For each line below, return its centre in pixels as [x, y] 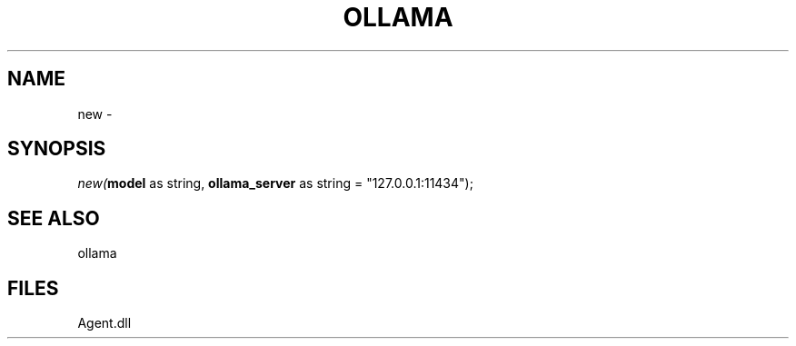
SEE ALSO [54, 218]
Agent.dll [104, 323]
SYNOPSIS [57, 149]
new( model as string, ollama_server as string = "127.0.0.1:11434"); [275, 183]
